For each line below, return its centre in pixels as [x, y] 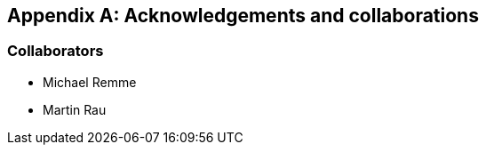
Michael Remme [90, 82]
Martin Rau [75, 109]
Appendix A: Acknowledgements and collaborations [243, 16]
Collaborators [56, 51]
